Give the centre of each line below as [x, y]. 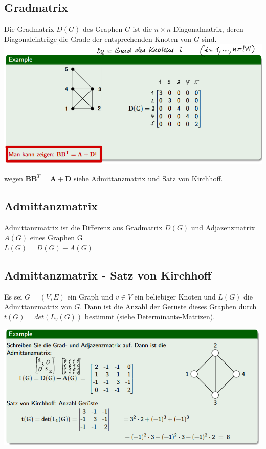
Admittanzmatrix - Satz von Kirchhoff [108, 275]
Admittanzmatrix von [38, 306]
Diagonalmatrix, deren [208, 29]
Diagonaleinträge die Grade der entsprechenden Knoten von [98, 39]
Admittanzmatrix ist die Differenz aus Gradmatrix [83, 227]
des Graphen [103, 29]
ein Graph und [90, 296]
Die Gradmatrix [29, 29]
